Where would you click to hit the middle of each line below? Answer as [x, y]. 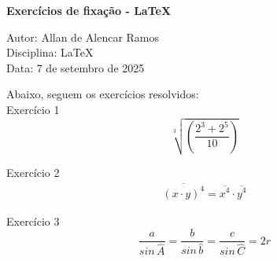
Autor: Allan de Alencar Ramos [83, 37]
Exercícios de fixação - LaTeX [89, 10]
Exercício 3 [33, 221]
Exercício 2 [33, 173]
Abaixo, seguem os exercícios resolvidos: [103, 94]
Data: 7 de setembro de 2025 [76, 67]
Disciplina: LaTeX [50, 52]
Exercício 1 [33, 109]
